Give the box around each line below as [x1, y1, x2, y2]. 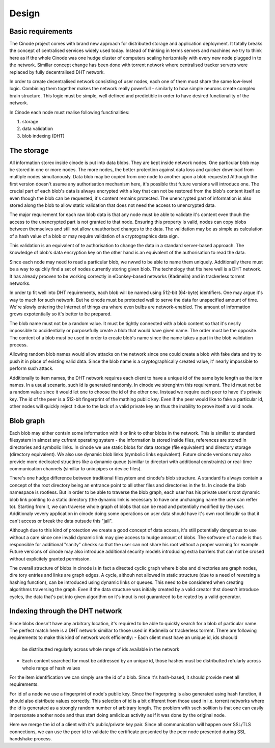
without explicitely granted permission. [9, 555, 91, 562]
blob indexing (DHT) [22, 132, 65, 139]
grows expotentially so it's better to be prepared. [9, 311, 112, 317]
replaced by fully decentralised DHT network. [9, 69, 105, 75]
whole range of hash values [22, 665, 80, 671]
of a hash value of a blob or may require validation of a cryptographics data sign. [9, 233, 179, 239]
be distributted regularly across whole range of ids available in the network [22, 646, 180, 652]
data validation [22, 125, 53, 132]
